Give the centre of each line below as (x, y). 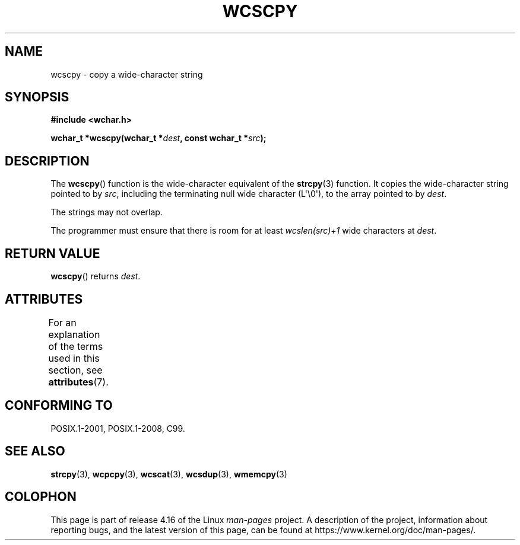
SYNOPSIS (37, 97)
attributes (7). (78, 382)
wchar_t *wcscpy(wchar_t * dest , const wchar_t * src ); (158, 138)
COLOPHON (41, 497)
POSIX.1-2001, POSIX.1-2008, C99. (118, 428)
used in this (74, 358)
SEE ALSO (35, 451)
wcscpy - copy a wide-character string (127, 74)
